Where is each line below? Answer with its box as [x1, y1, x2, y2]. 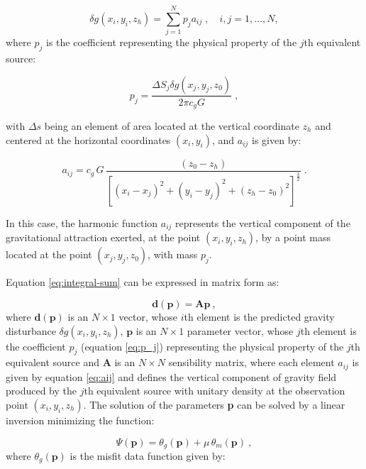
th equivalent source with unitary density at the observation [84, 383, 345, 398]
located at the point [6, 247, 92, 262]
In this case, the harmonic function [6, 215, 158, 230]
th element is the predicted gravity [184, 309, 335, 324]
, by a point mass [255, 230, 331, 245]
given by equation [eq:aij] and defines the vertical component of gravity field [6, 369, 337, 384]
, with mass [148, 247, 198, 262]
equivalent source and [6, 355, 99, 370]
